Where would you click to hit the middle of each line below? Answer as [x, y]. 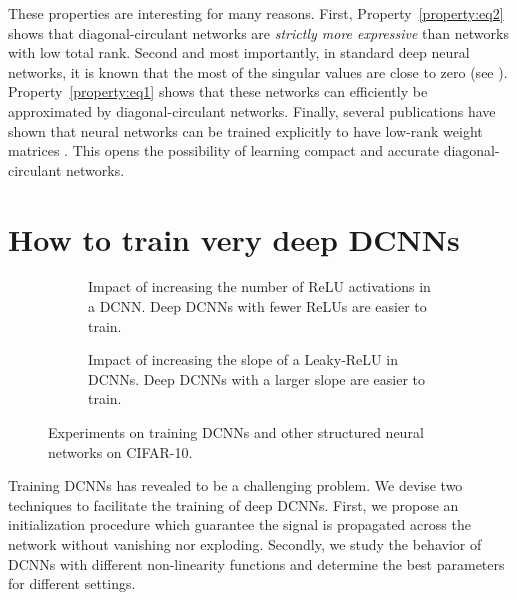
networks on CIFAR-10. [120, 451]
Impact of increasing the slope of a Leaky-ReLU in [243, 359]
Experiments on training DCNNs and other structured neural [236, 432]
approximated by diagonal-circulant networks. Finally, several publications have [252, 110]
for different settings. [72, 583]
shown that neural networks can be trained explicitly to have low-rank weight [245, 130]
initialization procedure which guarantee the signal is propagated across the [239, 524]
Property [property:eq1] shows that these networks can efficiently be [218, 91]
